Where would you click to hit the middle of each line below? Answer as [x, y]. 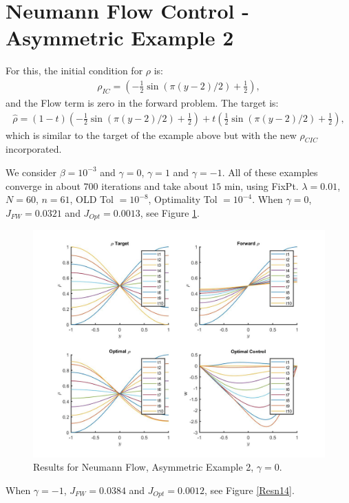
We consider [31, 172]
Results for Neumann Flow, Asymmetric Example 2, [144, 467]
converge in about [43, 185]
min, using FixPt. [261, 185]
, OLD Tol [92, 199]
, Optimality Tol [183, 199]
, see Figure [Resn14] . [249, 490]
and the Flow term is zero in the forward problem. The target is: [142, 102]
